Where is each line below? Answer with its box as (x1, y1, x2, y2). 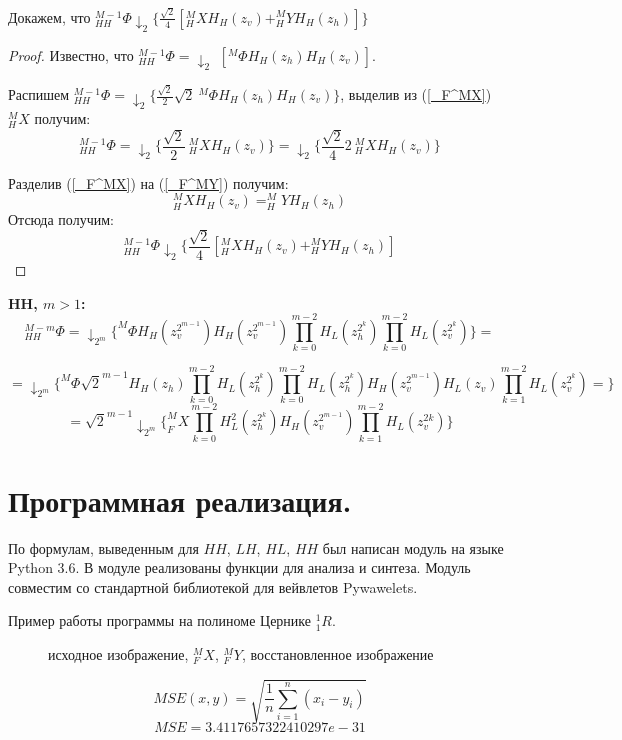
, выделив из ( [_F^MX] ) (340, 84, 492, 104)
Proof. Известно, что (8, 45, 134, 65)
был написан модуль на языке (322, 537, 504, 558)
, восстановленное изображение (241, 644, 434, 665)
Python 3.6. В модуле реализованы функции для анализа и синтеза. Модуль (8, 557, 471, 578)
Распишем (8, 84, 70, 104)
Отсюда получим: (8, 208, 114, 229)
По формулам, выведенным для (8, 537, 199, 558)
